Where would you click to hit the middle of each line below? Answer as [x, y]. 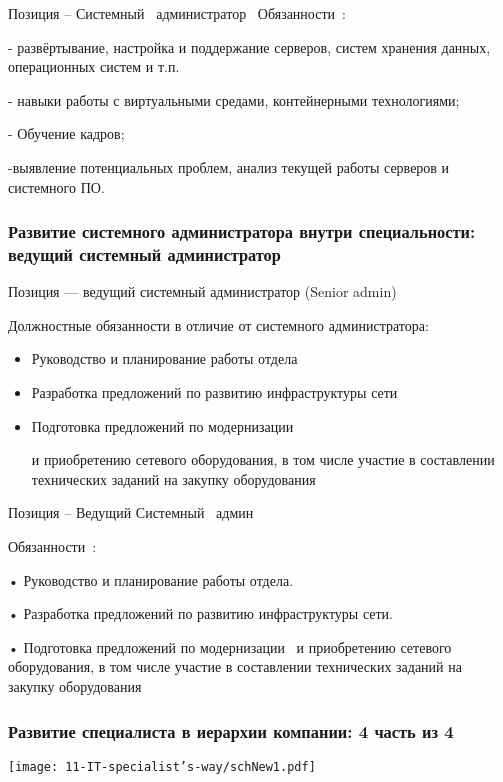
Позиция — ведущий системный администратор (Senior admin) [202, 291]
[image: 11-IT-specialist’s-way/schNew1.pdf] [162, 766]
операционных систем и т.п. [94, 66]
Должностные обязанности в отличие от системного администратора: [218, 324]
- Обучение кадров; [66, 133]
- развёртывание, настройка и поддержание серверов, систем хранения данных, [249, 46]
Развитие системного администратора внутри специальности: [242, 231]
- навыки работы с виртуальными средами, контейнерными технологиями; [234, 99]
